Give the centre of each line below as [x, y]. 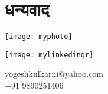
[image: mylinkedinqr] [49, 55]
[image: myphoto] [39, 37]
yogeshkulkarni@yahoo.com [54, 74]
